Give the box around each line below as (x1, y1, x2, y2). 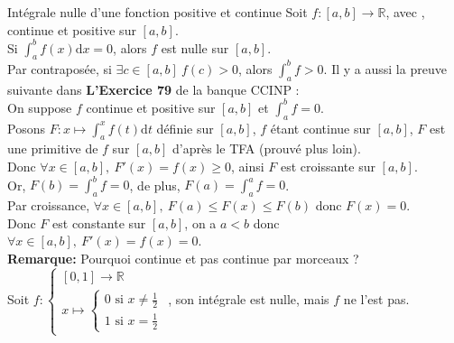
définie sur (156, 118, 214, 137)
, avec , (385, 3, 425, 21)
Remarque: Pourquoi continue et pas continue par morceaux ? (7, 248, 359, 267)
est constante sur (52, 213, 146, 232)
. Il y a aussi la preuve (323, 59, 447, 78)
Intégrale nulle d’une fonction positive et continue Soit (7, 3, 308, 21)
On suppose (7, 97, 72, 116)
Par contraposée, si (7, 59, 112, 78)
